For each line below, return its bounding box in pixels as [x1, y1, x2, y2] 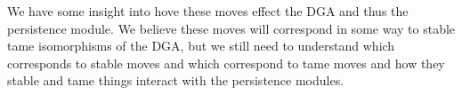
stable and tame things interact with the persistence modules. [7, 71, 344, 90]
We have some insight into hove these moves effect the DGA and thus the [7, 2, 409, 20]
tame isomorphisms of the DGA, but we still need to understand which [7, 36, 395, 55]
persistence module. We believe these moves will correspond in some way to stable [7, 19, 456, 37]
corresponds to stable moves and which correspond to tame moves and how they [7, 53, 445, 72]
